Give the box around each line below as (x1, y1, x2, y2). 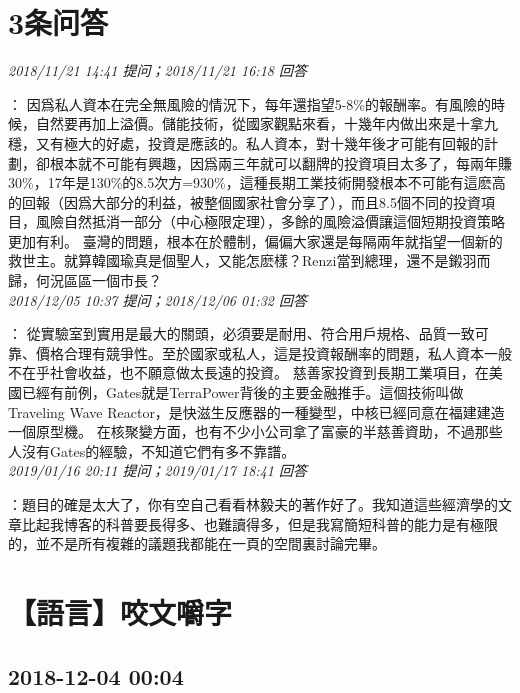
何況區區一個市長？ (35, 270, 162, 291)
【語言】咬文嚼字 (8, 591, 233, 632)
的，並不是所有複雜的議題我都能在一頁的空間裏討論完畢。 (8, 533, 386, 554)
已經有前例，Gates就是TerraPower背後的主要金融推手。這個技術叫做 (21, 382, 464, 403)
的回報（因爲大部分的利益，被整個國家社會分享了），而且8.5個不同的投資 (8, 191, 481, 212)
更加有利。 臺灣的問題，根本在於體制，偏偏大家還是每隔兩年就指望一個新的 (8, 230, 503, 251)
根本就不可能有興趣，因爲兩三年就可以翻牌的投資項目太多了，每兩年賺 (49, 152, 512, 173)
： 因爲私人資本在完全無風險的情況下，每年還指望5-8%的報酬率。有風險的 (8, 93, 491, 114)
